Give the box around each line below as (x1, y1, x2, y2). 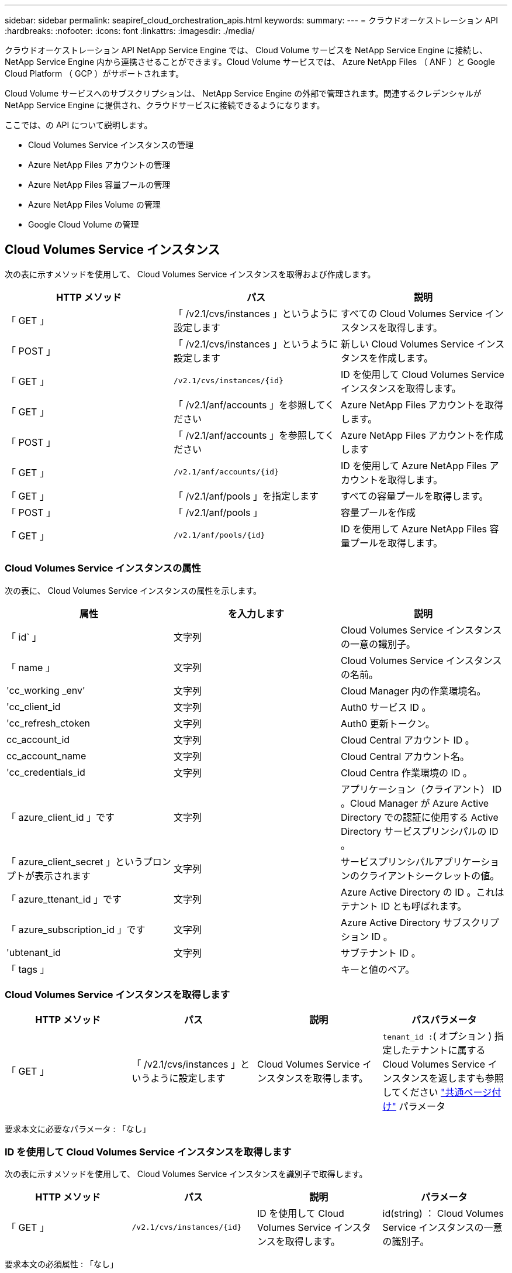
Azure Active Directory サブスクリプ (340, 916, 499, 928)
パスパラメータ (411, 1014, 477, 1026)
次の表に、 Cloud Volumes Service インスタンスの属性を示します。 (5, 585, 262, 596)
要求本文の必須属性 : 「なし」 (5, 1259, 118, 1269)
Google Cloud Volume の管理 (28, 219, 139, 229)
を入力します (227, 607, 284, 620)
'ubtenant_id (6, 946, 61, 958)
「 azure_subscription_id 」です (6, 923, 146, 935)
